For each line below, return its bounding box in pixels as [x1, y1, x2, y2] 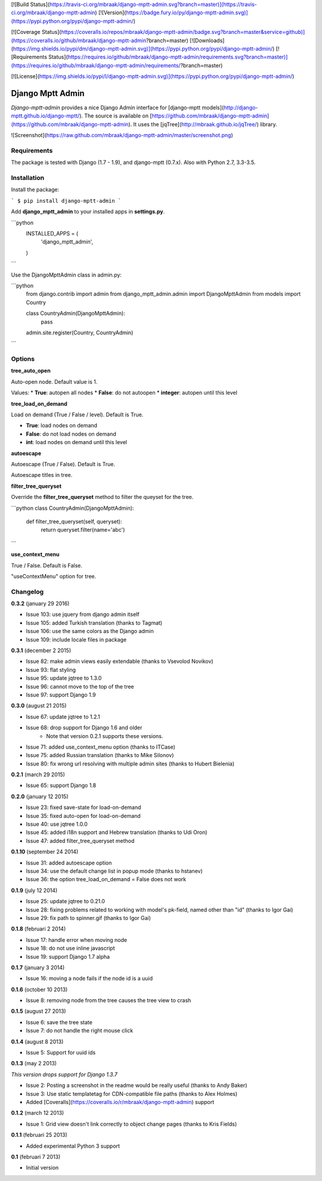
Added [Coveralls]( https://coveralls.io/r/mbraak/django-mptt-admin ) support [26, 1098, 215, 1105]
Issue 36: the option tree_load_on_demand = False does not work [26, 876, 187, 883]
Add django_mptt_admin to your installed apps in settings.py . [11, 208, 165, 215]
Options [11, 355, 35, 363]
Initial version [26, 1164, 59, 1171]
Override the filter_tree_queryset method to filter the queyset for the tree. [11, 494, 194, 501]
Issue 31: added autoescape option [26, 859, 112, 866]
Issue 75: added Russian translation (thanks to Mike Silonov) [26, 752, 174, 759]
